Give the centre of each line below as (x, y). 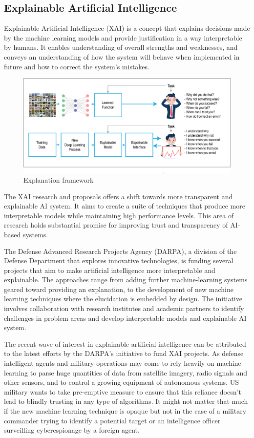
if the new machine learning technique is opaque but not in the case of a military (125, 411)
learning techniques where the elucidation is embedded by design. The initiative (123, 299)
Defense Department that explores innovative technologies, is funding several (119, 261)
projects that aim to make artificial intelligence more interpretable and (110, 270)
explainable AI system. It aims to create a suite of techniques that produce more (125, 206)
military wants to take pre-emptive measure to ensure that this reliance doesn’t (123, 391)
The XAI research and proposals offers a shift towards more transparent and (118, 196)
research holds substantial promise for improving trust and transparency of (116, 225)
